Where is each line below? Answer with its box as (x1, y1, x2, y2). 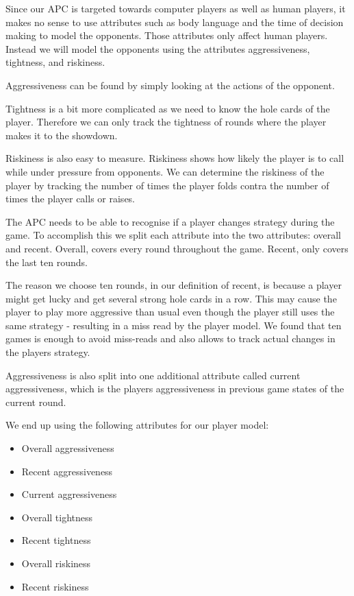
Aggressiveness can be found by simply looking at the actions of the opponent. (5, 78, 335, 92)
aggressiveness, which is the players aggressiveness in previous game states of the (5, 381, 344, 396)
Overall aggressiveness (21, 441, 114, 455)
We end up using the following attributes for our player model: (5, 418, 269, 432)
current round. (5, 394, 66, 409)
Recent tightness (21, 533, 91, 547)
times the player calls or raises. (5, 191, 135, 206)
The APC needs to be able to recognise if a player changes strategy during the (5, 214, 335, 228)
